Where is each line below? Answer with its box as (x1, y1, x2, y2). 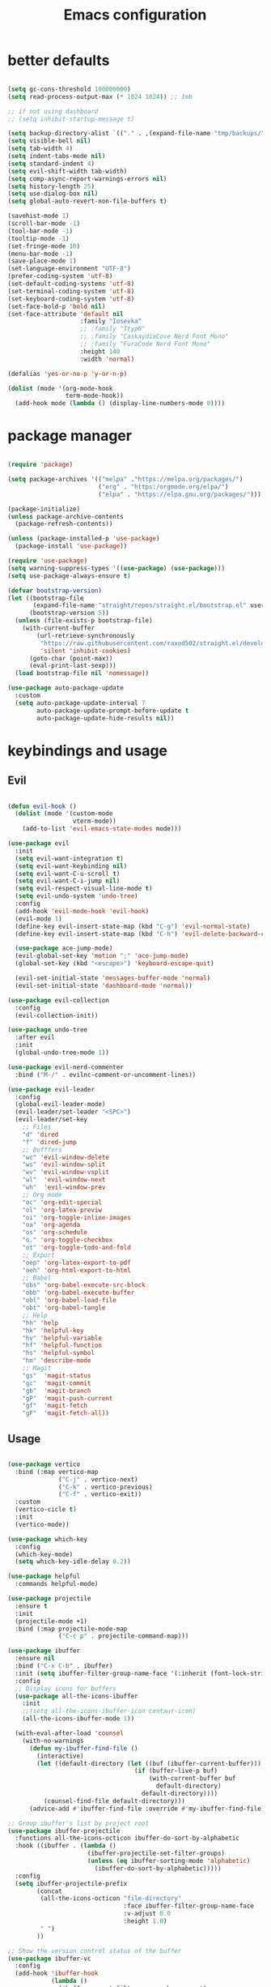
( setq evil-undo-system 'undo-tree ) (15, 892, 138, 900)
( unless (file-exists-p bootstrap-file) (15, 617, 153, 625)
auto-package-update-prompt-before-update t (36, 707, 189, 715)
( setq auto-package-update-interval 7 (15, 699, 146, 707)
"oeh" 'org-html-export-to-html (22, 1266, 131, 1274)
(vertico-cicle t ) (15, 1506, 78, 1514)
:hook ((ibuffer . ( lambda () (15, 1842, 116, 1850)
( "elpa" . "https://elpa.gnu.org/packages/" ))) (97, 490, 262, 498)
